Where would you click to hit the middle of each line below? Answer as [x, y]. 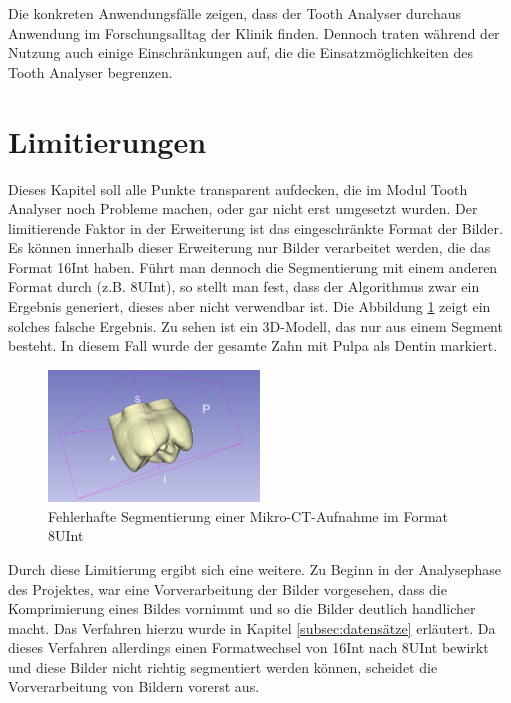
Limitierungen [107, 140]
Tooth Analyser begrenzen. [90, 71]
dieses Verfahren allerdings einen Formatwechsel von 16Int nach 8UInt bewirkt [248, 647]
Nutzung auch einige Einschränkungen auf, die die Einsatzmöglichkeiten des [241, 52]
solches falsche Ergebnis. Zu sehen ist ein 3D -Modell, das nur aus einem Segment [255, 325]
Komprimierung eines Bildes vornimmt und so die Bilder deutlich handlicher [242, 608]
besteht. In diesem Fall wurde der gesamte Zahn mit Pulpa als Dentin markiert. [253, 345]
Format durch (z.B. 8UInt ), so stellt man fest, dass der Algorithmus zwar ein [244, 286]
